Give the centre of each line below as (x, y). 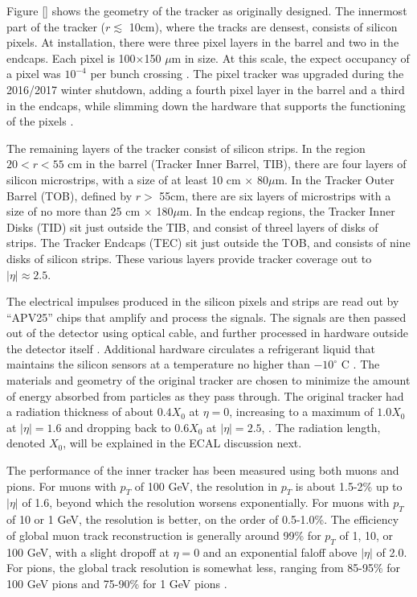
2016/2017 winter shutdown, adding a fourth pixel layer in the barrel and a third (206, 89)
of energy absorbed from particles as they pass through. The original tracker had (205, 395)
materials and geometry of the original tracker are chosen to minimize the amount (208, 380)
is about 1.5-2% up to (349, 486)
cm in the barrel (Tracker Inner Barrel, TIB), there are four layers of (237, 164)
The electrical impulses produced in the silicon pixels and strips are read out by (203, 301)
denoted (26, 443)
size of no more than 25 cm (74, 211)
